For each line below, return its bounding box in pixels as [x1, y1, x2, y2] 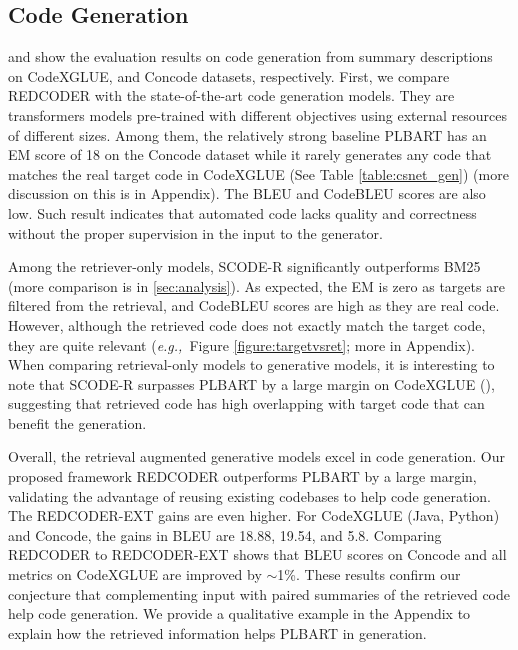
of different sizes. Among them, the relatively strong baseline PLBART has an [8, 124, 487, 145]
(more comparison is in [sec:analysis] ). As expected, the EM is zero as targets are [8, 275, 505, 296]
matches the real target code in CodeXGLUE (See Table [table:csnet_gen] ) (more [8, 163, 509, 184]
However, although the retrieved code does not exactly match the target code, [8, 314, 486, 335]
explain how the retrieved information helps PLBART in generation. [8, 622, 427, 643]
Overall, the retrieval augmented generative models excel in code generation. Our [8, 446, 505, 467]
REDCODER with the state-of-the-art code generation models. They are [8, 85, 455, 106]
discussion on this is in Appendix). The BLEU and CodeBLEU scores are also [8, 183, 486, 204]
